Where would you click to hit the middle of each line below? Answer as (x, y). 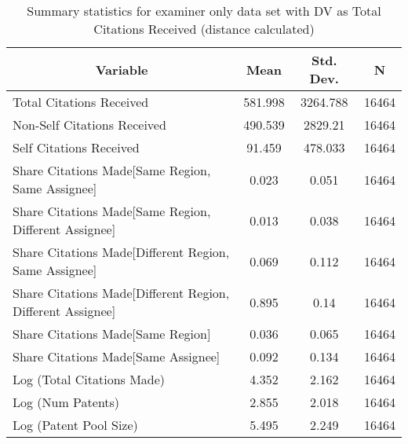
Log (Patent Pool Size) (75, 425)
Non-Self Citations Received (89, 125)
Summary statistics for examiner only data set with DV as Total (204, 11)
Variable (122, 69)
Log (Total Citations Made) (89, 379)
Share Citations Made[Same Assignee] (117, 356)
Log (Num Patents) (66, 402)
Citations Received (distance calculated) (204, 29)
